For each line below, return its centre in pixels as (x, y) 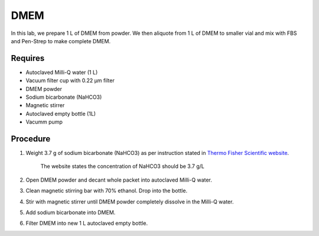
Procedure (31, 139)
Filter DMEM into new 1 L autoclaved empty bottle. (87, 223)
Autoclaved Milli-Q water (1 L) (62, 72)
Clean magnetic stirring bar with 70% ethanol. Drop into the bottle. (107, 191)
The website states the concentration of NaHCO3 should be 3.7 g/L (123, 166)
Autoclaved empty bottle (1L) (61, 114)
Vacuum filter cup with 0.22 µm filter (70, 80)
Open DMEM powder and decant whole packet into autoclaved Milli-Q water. (119, 180)
